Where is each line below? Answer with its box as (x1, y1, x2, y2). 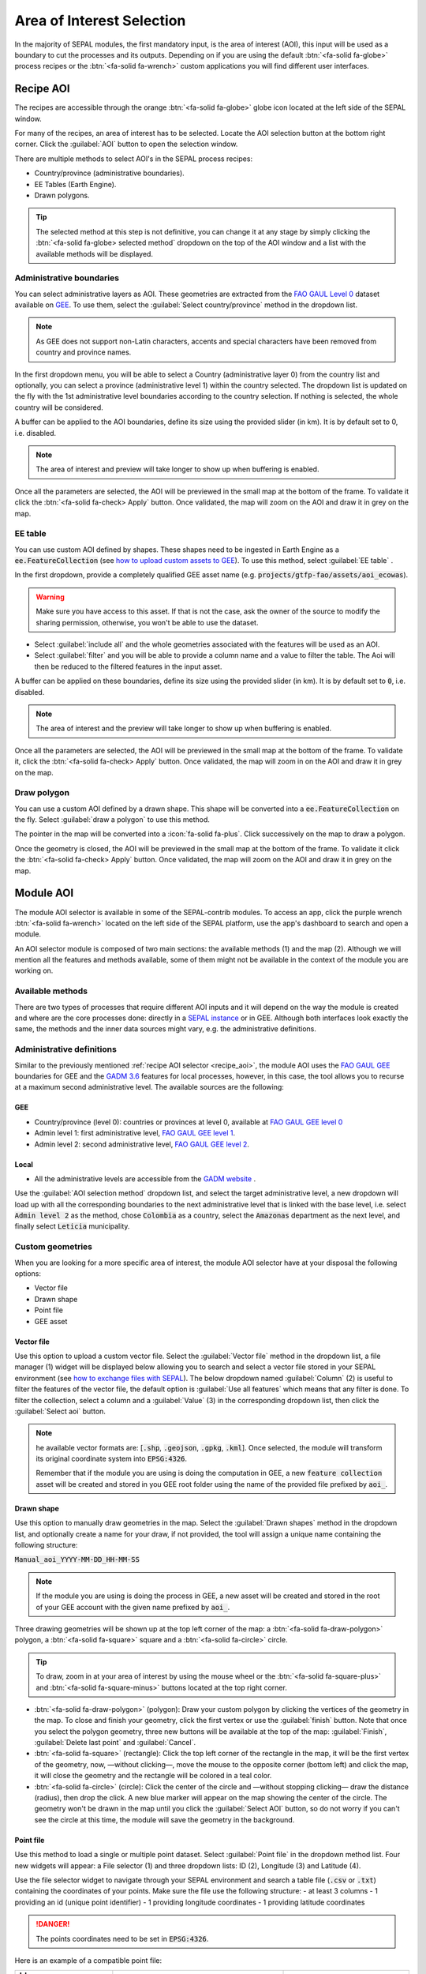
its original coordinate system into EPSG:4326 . (35, 1454, 188, 1464)
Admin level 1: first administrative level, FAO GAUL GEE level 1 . (34, 1128, 236, 1138)
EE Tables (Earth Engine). (34, 179, 117, 189)
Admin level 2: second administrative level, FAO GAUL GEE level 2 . (34, 1139, 250, 1149)
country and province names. (35, 347, 132, 357)
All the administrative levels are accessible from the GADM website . (34, 1173, 256, 1184)
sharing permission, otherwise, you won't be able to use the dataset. (35, 617, 259, 627)
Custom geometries (14, 1241, 92, 1252)
